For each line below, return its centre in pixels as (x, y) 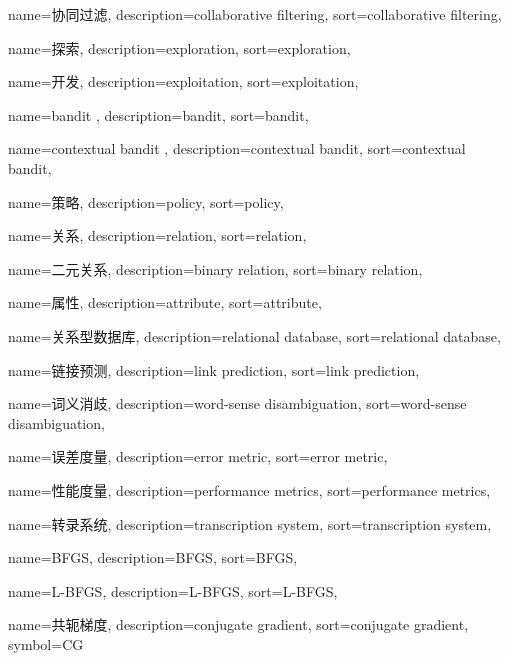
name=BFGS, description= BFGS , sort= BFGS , (153, 557)
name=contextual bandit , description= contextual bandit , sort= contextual (237, 148)
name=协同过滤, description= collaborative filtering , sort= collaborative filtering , (255, 14)
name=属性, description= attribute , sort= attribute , (165, 302)
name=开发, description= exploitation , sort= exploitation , (183, 81)
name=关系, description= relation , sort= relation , (157, 235)
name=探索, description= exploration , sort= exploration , (179, 47)
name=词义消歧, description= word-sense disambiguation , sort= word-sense (237, 403)
